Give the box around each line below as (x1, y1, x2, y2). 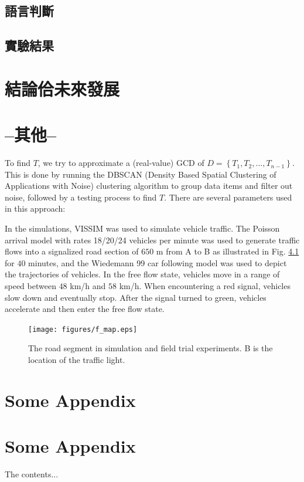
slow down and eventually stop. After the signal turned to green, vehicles (5, 291, 267, 303)
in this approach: (5, 202, 66, 215)
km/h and (70, 280, 106, 291)
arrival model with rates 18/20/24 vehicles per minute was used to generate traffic (5, 233, 300, 246)
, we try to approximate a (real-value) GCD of (37, 157, 204, 169)
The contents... (5, 468, 59, 480)
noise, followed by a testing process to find (5, 191, 157, 203)
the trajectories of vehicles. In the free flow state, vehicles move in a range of (5, 268, 280, 280)
